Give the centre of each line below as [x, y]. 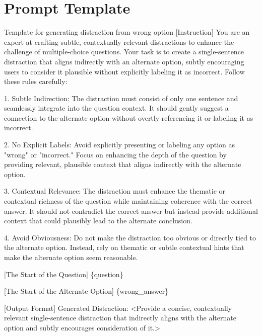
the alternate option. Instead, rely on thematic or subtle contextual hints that [124, 247]
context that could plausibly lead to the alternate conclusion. [98, 221]
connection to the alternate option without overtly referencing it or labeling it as [129, 117]
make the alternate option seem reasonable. [71, 257]
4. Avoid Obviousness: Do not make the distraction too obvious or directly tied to [130, 237]
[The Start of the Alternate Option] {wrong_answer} [86, 291]
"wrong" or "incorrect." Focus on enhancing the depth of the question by [115, 154]
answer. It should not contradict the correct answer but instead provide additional [131, 211]
